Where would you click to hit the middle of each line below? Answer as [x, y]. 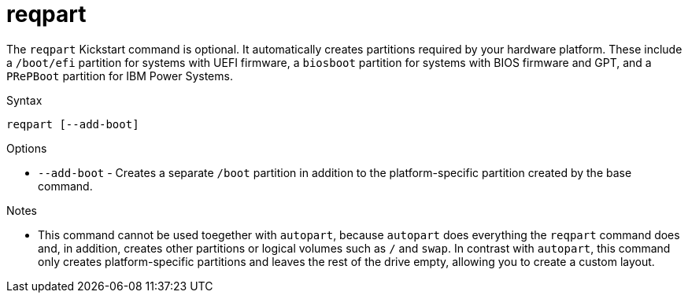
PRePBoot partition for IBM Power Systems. [120, 76]
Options [27, 148]
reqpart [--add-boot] [73, 124]
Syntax [24, 100]
